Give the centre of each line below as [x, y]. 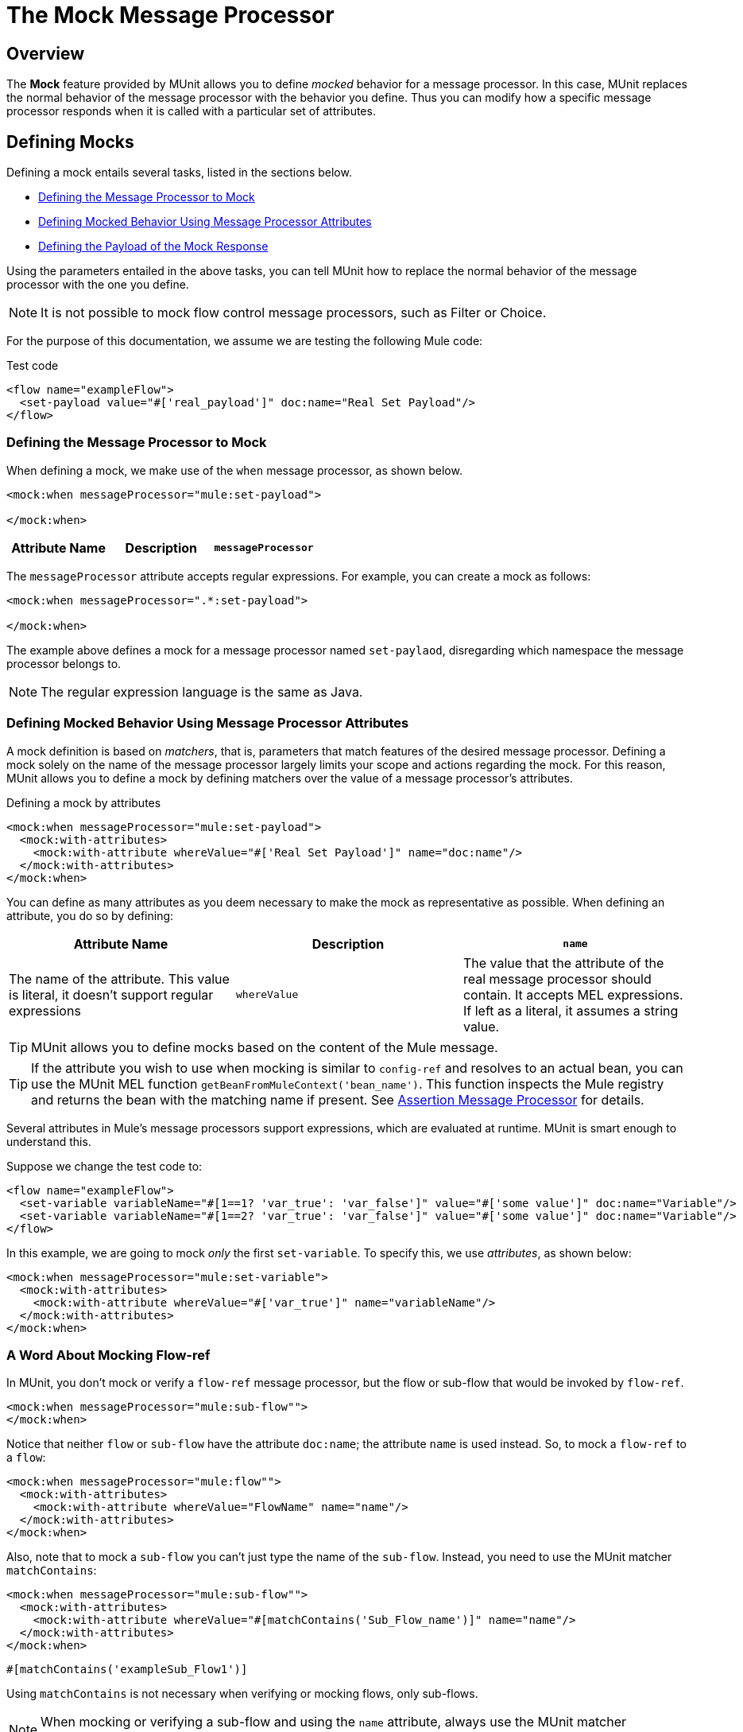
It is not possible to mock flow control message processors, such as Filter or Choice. [294, 313]
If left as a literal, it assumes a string [571, 1010]
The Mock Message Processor [170, 15]
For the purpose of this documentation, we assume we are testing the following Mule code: [245, 341]
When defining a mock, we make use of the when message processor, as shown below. [234, 470]
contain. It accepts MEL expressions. [573, 994]
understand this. [49, 1141]
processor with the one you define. [98, 285]
